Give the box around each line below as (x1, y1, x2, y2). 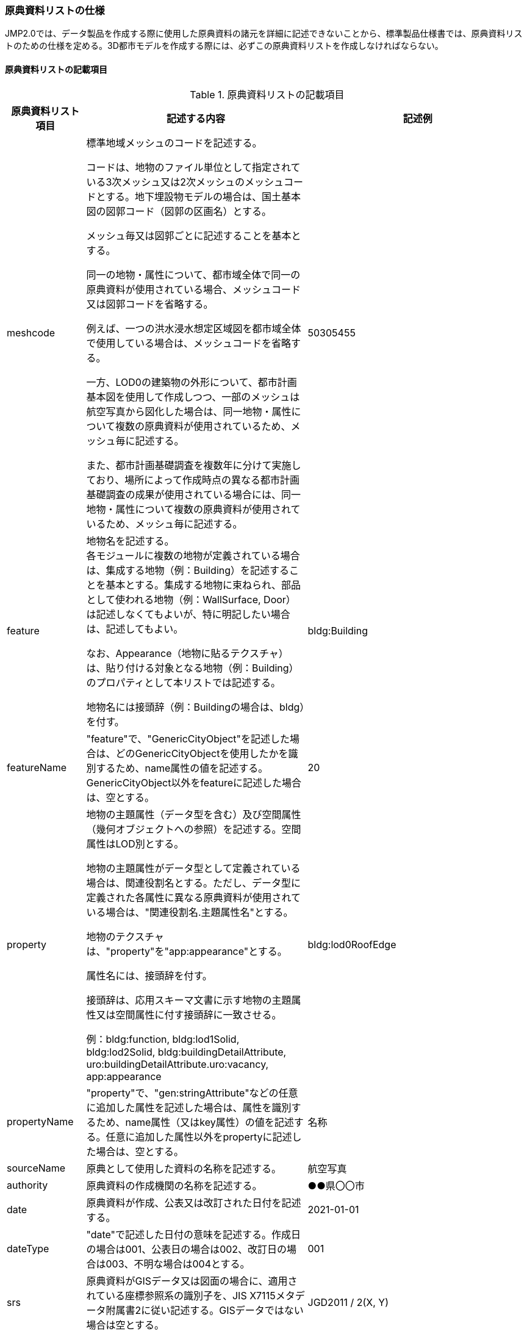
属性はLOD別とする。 (86, 837, 184, 850)
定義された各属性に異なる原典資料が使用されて (86, 891, 301, 904)
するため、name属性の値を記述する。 (96, 761, 268, 774)
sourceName (7, 1161, 66, 1174)
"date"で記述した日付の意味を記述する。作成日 (86, 1228, 301, 1241)
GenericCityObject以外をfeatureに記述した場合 (86, 776, 302, 789)
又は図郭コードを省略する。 (86, 297, 213, 310)
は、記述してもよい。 (86, 622, 184, 635)
